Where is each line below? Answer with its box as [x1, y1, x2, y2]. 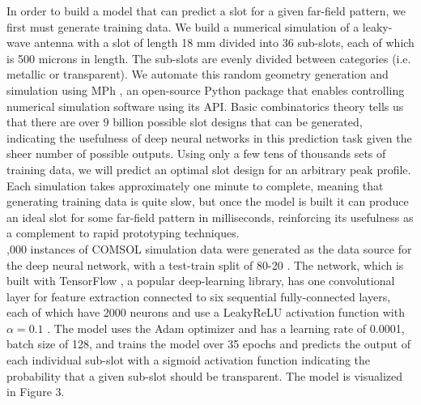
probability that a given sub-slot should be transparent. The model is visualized [6, 367, 403, 384]
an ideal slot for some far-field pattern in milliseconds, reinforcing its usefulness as [6, 208, 414, 225]
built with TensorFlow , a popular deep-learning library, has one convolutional [6, 272, 395, 289]
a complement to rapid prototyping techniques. [6, 224, 240, 241]
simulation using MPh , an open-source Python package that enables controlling [6, 81, 405, 98]
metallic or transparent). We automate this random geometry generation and [6, 66, 389, 83]
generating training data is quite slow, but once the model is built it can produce [6, 193, 409, 210]
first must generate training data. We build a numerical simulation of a [6, 18, 359, 35]
